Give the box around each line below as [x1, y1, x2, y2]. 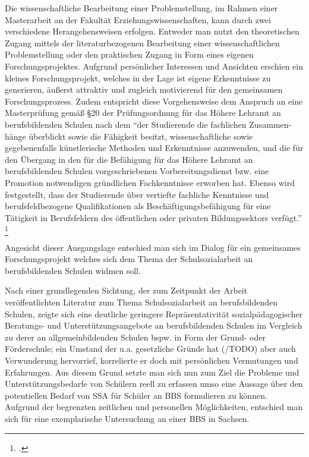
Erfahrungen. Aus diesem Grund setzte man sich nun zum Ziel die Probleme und [5, 365, 299, 378]
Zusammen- [249, 118, 292, 130]
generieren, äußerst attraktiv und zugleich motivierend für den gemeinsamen [5, 83, 283, 96]
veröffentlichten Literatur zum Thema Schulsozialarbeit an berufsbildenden [5, 295, 278, 308]
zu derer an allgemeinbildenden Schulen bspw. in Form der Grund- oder [5, 330, 266, 343]
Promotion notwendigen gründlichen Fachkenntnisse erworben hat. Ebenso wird [5, 176, 295, 188]
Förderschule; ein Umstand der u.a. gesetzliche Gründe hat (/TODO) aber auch [5, 342, 296, 355]
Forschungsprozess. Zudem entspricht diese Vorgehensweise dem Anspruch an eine [5, 94, 303, 107]
